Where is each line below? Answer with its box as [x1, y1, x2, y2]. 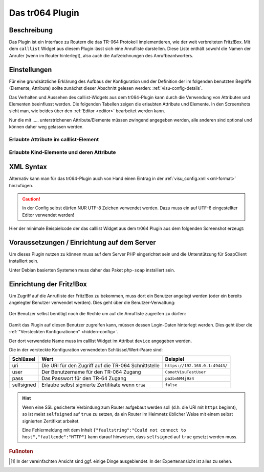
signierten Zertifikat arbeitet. [22, 418, 80, 424]
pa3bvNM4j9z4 [165, 375, 194, 381]
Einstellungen [9, 65, 52, 74]
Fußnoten [9, 447, 33, 454]
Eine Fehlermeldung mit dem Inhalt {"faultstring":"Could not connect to [22, 427, 186, 433]
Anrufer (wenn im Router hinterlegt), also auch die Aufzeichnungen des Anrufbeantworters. [9, 52, 193, 58]
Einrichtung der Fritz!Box [9, 280, 88, 288]
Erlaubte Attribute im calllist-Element [9, 136, 99, 143]
